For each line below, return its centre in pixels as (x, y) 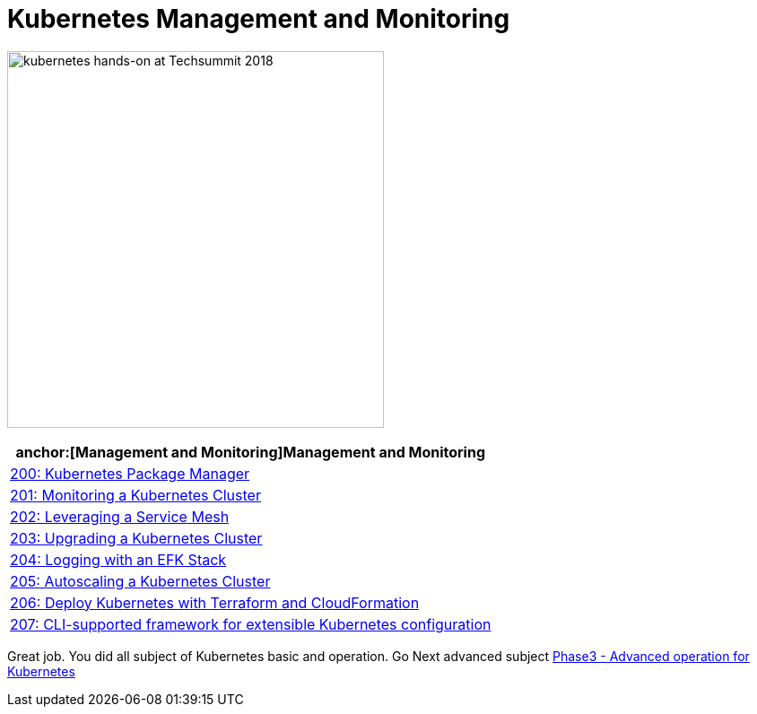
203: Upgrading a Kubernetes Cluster (136, 538)
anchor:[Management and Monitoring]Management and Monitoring (251, 452)
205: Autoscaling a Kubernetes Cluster (140, 581)
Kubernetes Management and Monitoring (259, 19)
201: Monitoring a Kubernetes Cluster (135, 495)
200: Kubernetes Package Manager (130, 473)
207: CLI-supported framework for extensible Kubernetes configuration (251, 624)
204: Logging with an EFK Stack (118, 559)
